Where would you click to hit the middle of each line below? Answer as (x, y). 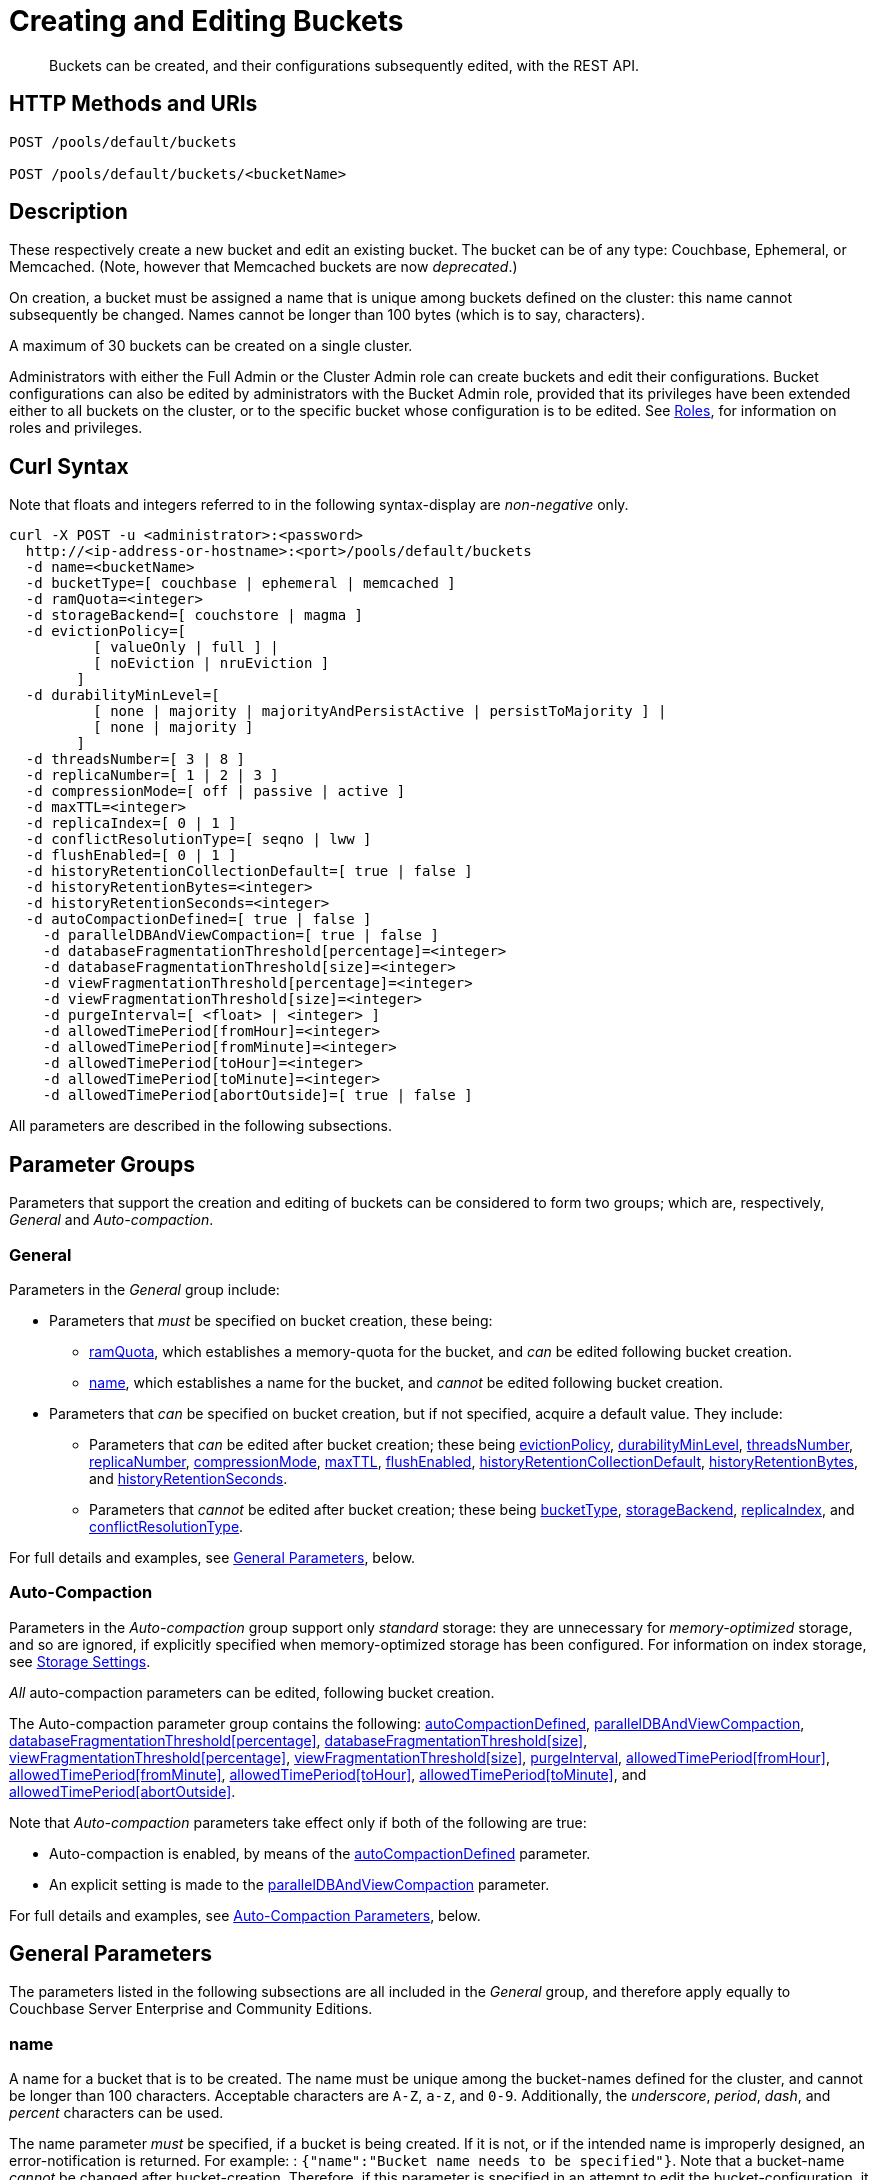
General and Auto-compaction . (111, 1220)
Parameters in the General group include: (144, 1289)
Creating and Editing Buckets (206, 21)
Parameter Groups (102, 1164)
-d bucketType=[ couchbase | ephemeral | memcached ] (240, 583)
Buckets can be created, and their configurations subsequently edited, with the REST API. (344, 65)
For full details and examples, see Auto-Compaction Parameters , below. (245, 1915)
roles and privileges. (76, 428)
